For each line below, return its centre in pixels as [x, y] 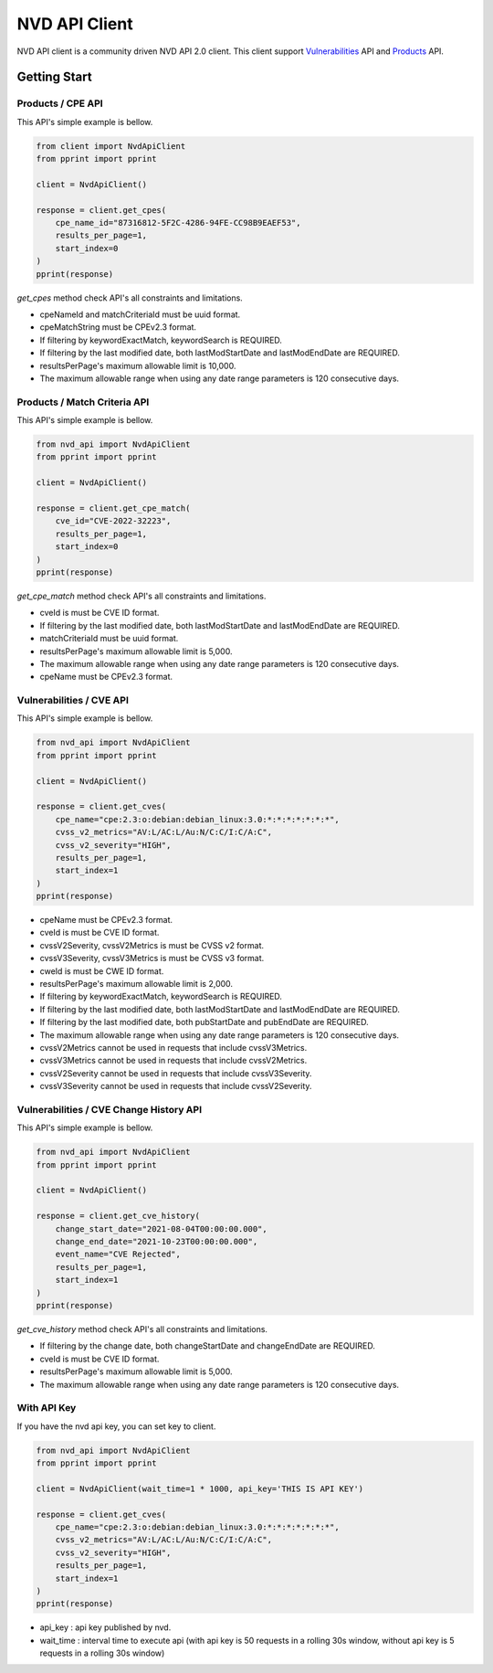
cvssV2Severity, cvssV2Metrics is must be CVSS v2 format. [152, 945]
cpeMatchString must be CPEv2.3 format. [118, 327]
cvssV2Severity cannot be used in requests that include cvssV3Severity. [176, 1073]
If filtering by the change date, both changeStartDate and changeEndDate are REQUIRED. [208, 1346]
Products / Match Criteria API [83, 402]
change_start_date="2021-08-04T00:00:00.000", [162, 1228]
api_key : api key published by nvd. [105, 1627]
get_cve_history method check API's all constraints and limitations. [142, 1329]
